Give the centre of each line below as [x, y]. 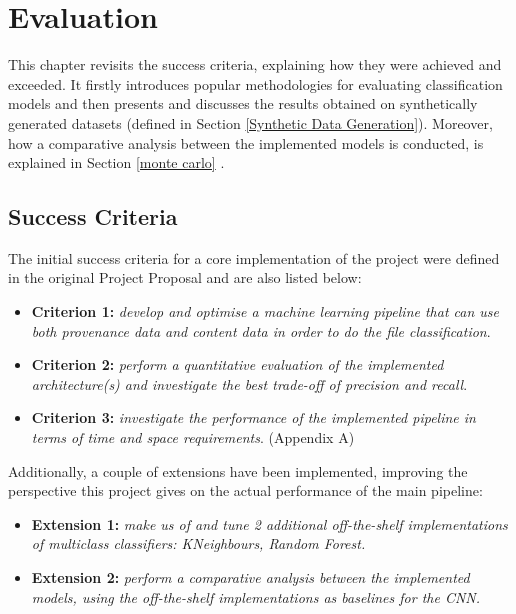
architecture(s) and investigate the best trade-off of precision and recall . [249, 383]
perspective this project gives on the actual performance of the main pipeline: [245, 490]
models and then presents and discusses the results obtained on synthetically [243, 103]
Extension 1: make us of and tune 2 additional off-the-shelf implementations [269, 523]
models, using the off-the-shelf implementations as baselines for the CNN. [256, 596]
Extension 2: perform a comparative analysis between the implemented [250, 577]
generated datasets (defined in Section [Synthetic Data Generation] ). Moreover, [250, 122]
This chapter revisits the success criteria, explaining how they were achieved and [255, 64]
